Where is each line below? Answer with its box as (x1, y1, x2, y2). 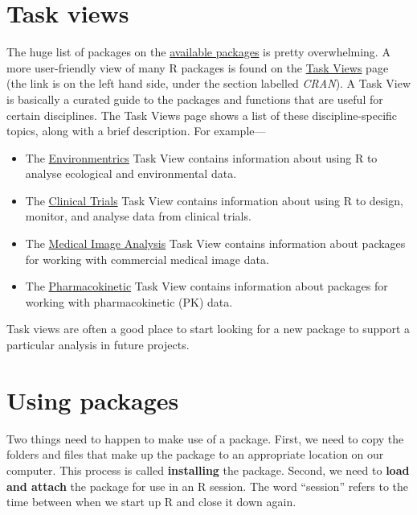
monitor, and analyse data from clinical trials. (25, 208, 251, 225)
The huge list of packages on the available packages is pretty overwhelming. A (6, 43, 390, 60)
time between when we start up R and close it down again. (6, 493, 296, 510)
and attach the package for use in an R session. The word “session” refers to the (6, 477, 409, 494)
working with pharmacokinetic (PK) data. (25, 293, 233, 310)
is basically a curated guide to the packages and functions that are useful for (6, 90, 383, 107)
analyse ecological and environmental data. (25, 165, 237, 182)
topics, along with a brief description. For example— (6, 122, 266, 139)
